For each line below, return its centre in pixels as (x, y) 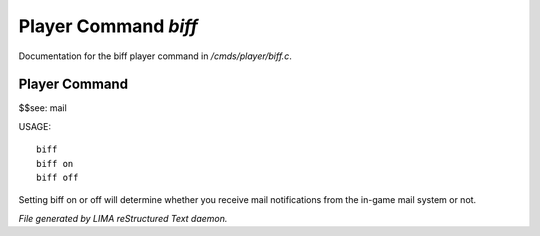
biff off (57, 178)
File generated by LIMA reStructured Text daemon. (123, 218)
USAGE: (35, 126)
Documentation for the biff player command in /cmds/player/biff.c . (155, 56)
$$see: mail (42, 108)
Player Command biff (108, 26)
